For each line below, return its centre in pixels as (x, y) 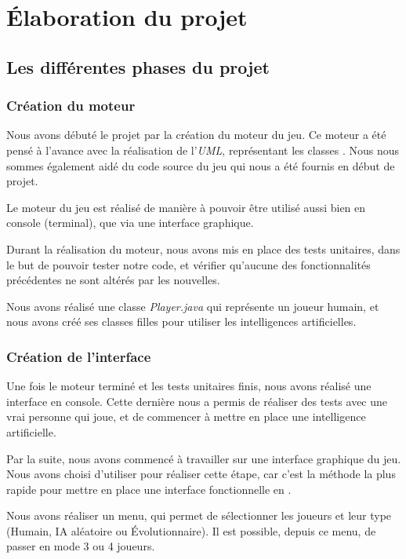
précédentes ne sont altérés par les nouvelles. (113, 280)
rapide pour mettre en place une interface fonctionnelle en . (149, 489)
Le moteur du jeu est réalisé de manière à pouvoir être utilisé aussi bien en (186, 207)
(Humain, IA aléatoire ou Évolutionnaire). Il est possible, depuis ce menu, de (191, 530)
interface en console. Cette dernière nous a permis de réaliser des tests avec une (197, 401)
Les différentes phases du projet (138, 66)
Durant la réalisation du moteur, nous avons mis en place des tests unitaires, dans (203, 248)
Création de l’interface (79, 356)
